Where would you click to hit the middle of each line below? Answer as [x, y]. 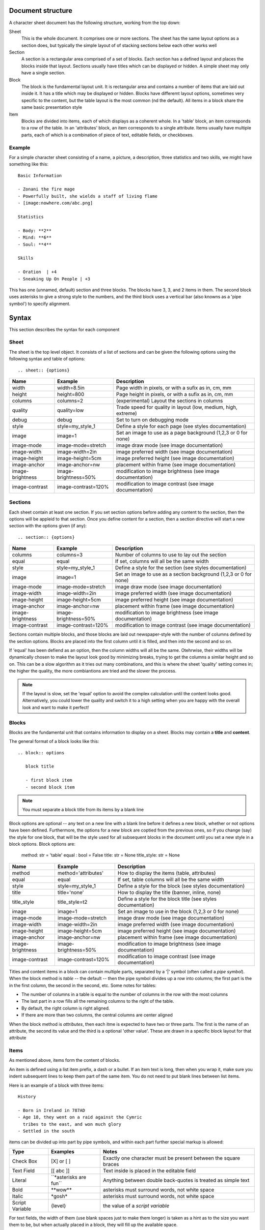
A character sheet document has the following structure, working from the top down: [95, 23]
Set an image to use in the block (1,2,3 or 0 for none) [178, 911]
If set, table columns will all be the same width [171, 879]
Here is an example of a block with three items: [56, 1085]
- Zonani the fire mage [46, 189]
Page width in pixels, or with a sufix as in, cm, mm [174, 388]
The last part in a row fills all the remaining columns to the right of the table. [98, 1001]
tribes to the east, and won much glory [72, 1124]
